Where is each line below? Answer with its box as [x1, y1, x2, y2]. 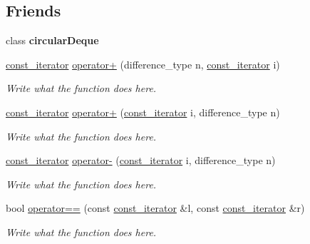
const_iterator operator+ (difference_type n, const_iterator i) [6, 56, 280, 71]
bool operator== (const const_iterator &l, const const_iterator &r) [6, 200, 305, 215]
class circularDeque [6, 33, 99, 48]
